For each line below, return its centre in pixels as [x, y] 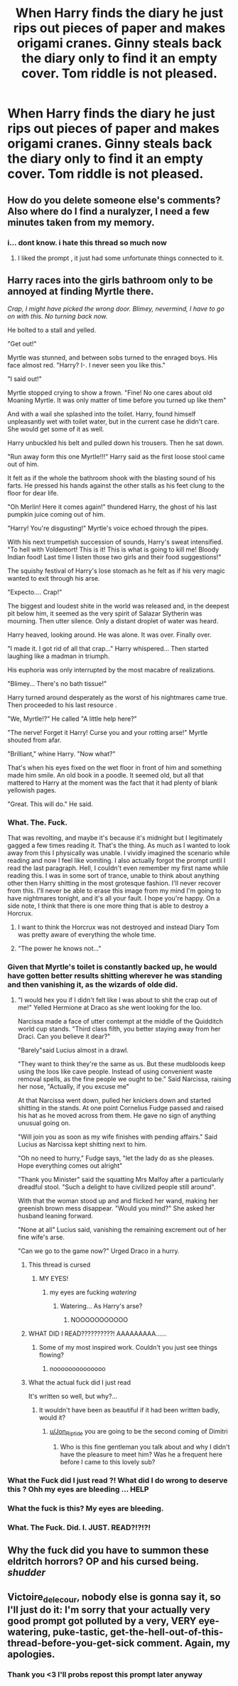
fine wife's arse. [41, 1237]
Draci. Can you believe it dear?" [64, 1036]
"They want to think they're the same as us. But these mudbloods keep [121, 1064]
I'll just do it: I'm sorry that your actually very [109, 1610]
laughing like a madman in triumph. [59, 656]
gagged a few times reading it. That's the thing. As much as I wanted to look [119, 845]
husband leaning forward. [55, 1216]
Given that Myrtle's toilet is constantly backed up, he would [112, 967]
